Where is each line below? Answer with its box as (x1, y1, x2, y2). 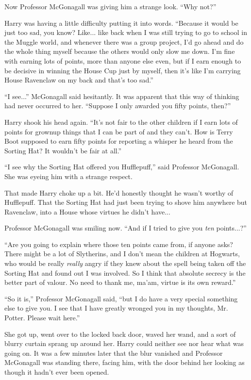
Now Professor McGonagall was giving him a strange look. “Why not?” (4, 1, 217, 11)
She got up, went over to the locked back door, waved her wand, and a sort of (4, 329, 236, 339)
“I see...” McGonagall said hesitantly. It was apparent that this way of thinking (4, 91, 239, 101)
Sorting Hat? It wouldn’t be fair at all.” (4, 145, 122, 155)
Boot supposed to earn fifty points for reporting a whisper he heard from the (4, 136, 233, 146)
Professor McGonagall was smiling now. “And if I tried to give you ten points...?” (4, 223, 247, 233)
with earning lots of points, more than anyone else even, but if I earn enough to (4, 55, 241, 66)
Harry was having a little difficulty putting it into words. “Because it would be (4, 17, 238, 28)
